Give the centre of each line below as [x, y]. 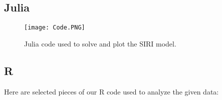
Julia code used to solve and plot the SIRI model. [100, 43]
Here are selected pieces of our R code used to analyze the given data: [112, 91]
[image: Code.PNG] [55, 28]
